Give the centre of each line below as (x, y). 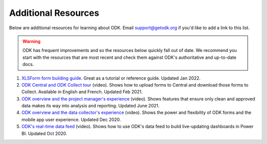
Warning (31, 41)
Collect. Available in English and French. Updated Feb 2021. (82, 92)
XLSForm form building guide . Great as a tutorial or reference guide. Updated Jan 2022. (111, 78)
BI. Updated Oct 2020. (44, 133)
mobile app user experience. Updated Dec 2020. (71, 119)
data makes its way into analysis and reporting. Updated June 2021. (90, 106)
